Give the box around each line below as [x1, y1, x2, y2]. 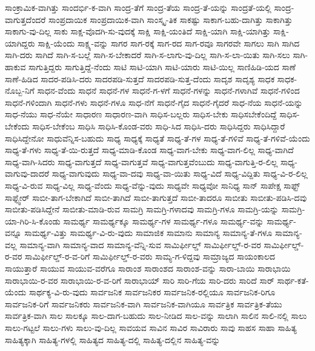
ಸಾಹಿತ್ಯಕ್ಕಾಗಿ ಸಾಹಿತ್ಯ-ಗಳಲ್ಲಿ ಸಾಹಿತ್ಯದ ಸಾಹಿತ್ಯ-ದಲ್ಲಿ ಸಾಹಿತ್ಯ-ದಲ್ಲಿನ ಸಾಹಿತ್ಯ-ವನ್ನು [5, 333, 220, 346]
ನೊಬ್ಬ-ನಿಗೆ [5, 84, 35, 97]
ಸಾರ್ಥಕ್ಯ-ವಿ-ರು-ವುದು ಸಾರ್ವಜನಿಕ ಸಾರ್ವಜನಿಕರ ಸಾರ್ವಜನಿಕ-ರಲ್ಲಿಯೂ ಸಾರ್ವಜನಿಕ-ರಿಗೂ [28, 286, 276, 298]
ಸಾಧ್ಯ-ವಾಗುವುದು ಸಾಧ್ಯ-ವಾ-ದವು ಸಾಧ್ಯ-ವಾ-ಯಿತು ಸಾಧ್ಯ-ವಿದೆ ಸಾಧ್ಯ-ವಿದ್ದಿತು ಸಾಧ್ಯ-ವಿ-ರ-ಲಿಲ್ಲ [51, 167, 308, 180]
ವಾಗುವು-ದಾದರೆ [5, 167, 50, 180]
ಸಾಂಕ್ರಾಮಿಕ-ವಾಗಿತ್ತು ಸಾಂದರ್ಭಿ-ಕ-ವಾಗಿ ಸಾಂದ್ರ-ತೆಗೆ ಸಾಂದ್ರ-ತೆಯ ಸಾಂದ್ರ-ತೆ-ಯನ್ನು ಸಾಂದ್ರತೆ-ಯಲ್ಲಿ [5, 1, 271, 13]
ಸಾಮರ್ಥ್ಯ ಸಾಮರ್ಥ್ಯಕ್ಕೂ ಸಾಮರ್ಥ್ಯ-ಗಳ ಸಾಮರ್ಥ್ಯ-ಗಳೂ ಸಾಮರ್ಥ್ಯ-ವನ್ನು [63, 214, 264, 227]
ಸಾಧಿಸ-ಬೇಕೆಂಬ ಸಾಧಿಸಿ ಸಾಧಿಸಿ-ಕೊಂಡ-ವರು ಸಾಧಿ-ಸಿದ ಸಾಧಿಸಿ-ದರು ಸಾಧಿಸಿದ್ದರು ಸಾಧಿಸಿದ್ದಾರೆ [32, 119, 285, 132]
